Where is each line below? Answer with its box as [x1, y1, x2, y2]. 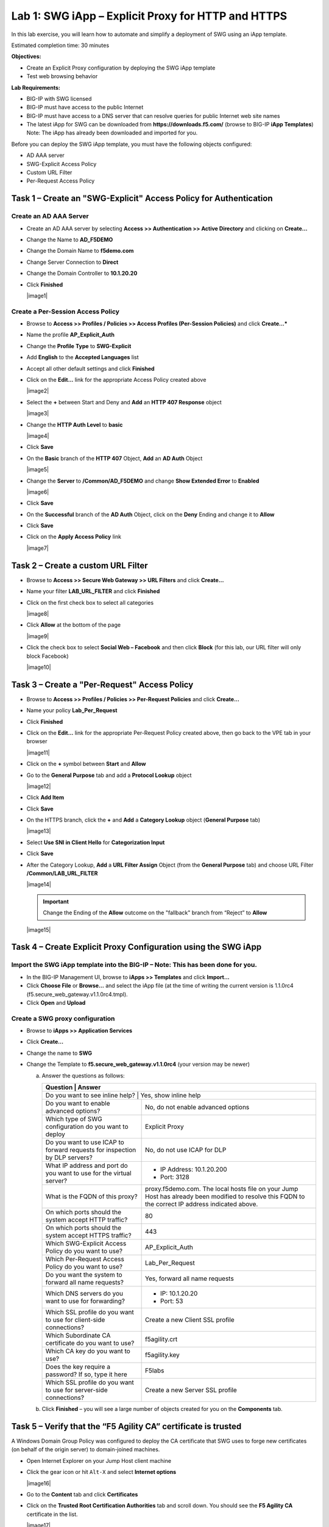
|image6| [26, 488, 49, 495]
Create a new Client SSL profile [144, 1316, 235, 1324]
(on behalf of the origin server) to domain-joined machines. [11, 1446, 160, 1453]
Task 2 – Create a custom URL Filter [11, 560, 149, 570]
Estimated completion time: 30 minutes [11, 42, 110, 49]
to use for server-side [45, 1386, 108, 1394]
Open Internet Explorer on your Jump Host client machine [26, 1457, 172, 1464]
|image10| [26, 663, 51, 671]
